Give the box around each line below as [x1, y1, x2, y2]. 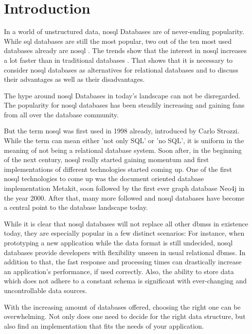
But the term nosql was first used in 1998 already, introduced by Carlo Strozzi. [4, 126, 240, 136]
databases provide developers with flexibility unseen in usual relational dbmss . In [4, 247, 246, 257]
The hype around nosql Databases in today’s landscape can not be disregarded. [4, 90, 241, 100]
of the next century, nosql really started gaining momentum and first [4, 154, 209, 165]
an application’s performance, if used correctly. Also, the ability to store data [4, 266, 234, 276]
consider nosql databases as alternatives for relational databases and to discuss [4, 64, 238, 74]
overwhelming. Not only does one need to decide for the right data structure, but [4, 311, 246, 321]
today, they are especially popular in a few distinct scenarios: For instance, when [4, 228, 245, 238]
